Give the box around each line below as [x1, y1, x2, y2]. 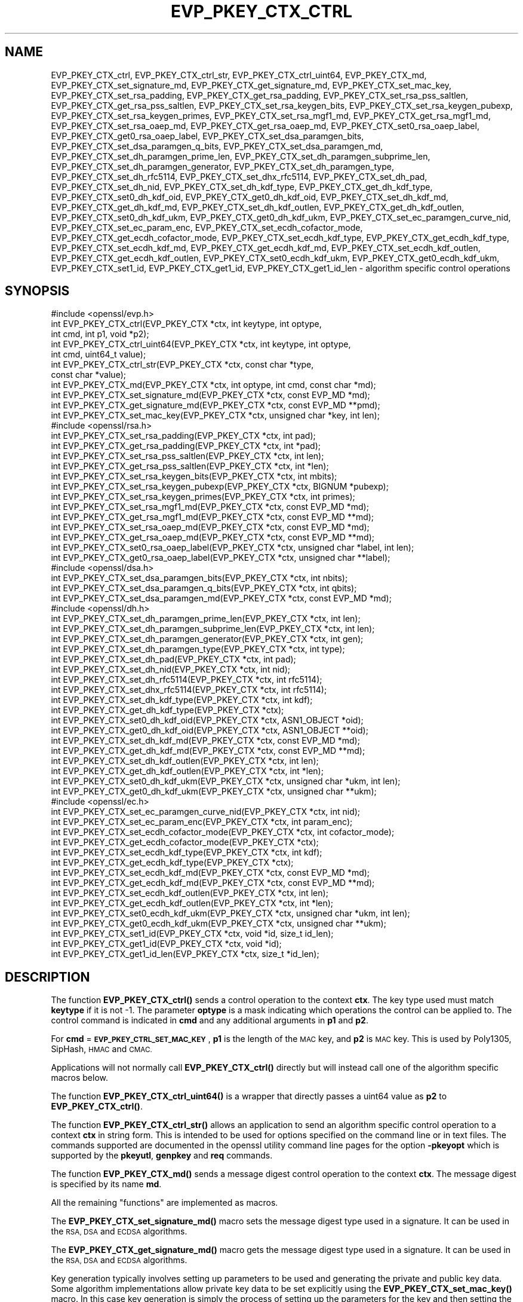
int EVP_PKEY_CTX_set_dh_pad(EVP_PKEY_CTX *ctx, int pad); [51, 654, 296, 665]
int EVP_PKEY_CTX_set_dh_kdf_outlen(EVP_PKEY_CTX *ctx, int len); [51, 756, 319, 766]
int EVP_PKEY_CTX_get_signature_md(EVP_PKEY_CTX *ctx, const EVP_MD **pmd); [51, 400, 380, 411]
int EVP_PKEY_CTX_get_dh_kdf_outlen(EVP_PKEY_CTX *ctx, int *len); [51, 766, 324, 777]
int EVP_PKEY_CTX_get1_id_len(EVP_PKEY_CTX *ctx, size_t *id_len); [51, 949, 319, 959]
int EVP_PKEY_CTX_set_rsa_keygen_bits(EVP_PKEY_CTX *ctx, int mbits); [51, 471, 337, 482]
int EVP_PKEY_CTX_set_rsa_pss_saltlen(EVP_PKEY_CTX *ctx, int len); [51, 451, 324, 461]
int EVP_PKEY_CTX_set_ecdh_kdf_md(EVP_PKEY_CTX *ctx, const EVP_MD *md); [51, 867, 370, 878]
